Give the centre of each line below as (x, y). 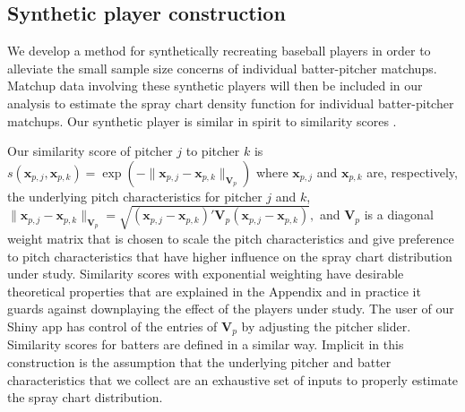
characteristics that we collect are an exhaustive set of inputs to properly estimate (233, 379)
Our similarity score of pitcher (90, 151)
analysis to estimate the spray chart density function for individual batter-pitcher (231, 103)
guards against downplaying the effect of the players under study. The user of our (231, 309)
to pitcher (213, 151)
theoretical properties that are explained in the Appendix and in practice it (214, 291)
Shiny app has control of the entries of (112, 326)
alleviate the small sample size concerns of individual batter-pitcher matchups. (222, 68)
